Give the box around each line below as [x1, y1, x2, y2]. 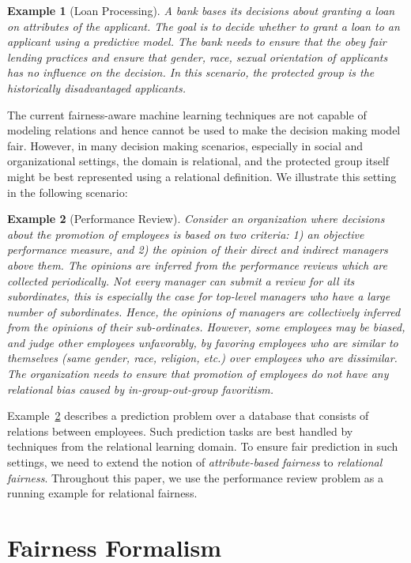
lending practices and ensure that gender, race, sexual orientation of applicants [7, 48, 388, 65]
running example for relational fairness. [7, 485, 198, 501]
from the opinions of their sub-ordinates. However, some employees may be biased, [7, 319, 405, 335]
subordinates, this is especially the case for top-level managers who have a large [7, 288, 390, 304]
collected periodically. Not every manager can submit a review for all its [7, 272, 355, 289]
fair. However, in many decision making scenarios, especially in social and [7, 137, 364, 153]
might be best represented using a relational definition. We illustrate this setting [7, 168, 397, 184]
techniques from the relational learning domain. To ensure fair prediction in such [7, 438, 398, 455]
